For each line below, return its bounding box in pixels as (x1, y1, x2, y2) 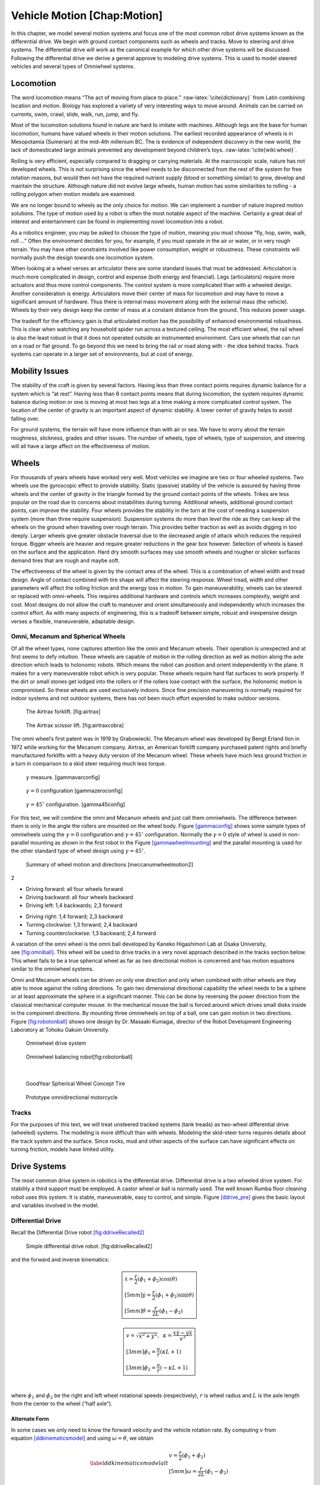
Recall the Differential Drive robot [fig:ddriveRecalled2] (11, 1229, 145, 1236)
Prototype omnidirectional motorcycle (25, 1094, 118, 1101)
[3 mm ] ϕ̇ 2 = (126, 1364, 156, 1372)
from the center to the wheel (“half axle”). (11, 1400, 113, 1407)
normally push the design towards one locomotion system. (11, 254, 154, 261)
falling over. (11, 415, 40, 422)
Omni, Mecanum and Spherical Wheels (11, 633, 126, 641)
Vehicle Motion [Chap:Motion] (11, 9, 163, 22)
